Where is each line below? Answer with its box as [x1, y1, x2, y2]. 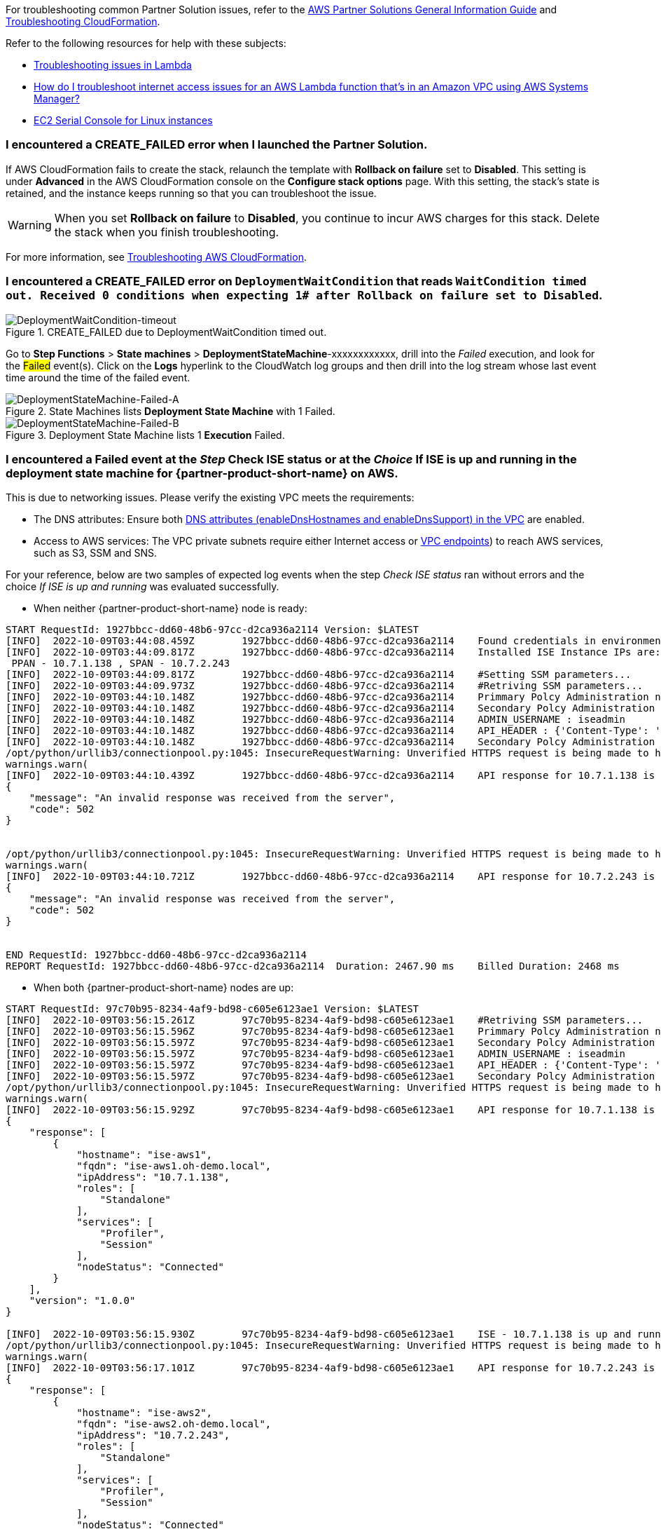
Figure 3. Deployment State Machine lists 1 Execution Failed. [6, 428, 285, 441]
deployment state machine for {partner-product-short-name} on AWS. [6, 466, 398, 480]
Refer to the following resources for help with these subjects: [6, 37, 286, 49]
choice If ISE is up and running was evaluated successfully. [6, 580, 279, 593]
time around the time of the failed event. [6, 371, 190, 383]
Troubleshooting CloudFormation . [6, 15, 160, 27]
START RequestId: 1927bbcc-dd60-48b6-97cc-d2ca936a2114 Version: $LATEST [6, 624, 419, 636]
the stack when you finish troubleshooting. [54, 224, 279, 239]
